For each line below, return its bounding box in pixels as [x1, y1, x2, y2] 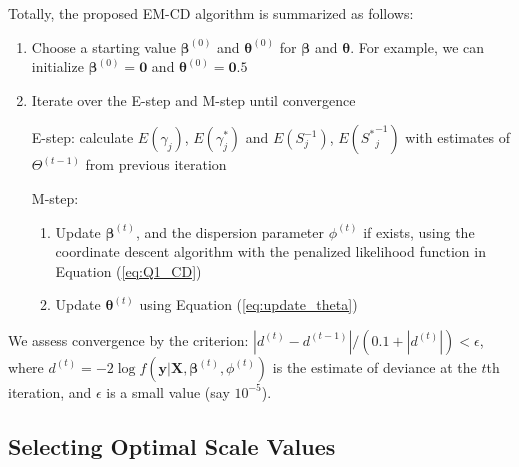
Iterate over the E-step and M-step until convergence [31, 89, 356, 110]
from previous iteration [85, 154, 227, 175]
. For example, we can [350, 36, 485, 57]
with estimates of [405, 127, 511, 148]
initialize [31, 56, 84, 77]
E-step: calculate [31, 127, 134, 148]
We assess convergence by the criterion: [8, 329, 249, 350]
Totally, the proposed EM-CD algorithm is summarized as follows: [8, 3, 414, 23]
